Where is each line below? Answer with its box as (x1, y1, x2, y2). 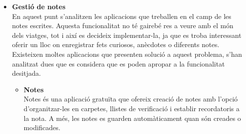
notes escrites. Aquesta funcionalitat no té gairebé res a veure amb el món (12, 20, 233, 31)
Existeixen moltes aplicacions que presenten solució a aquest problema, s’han (12, 49, 242, 59)
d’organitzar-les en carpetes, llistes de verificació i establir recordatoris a (23, 103, 240, 113)
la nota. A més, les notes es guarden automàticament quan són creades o (23, 113, 241, 123)
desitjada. (12, 68, 41, 78)
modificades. (23, 122, 61, 133)
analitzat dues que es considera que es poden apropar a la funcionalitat (12, 58, 225, 68)
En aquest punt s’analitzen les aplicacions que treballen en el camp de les (12, 11, 231, 21)
